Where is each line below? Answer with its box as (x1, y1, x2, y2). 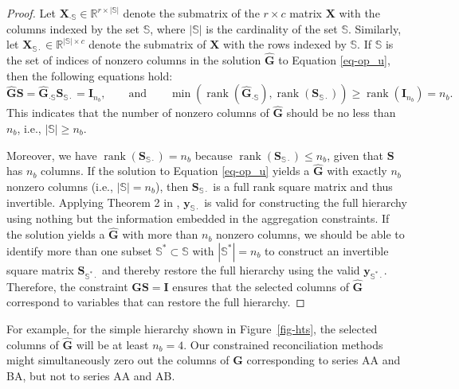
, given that (327, 146, 383, 163)
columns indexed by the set (6, 20, 139, 37)
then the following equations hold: (6, 67, 173, 84)
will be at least (76, 336, 149, 352)
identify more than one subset (6, 242, 152, 259)
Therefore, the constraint (6, 278, 128, 294)
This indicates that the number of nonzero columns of (6, 104, 269, 121)
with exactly (327, 162, 387, 179)
